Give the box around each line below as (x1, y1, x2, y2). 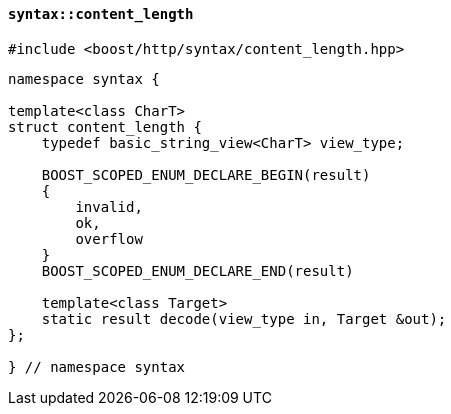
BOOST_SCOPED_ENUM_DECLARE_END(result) (41, 262, 354, 279)
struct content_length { (8, 118, 202, 135)
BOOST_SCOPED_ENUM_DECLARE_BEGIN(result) (41, 166, 371, 183)
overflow (75, 230, 143, 247)
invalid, (75, 198, 143, 215)
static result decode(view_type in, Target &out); (41, 310, 447, 327)
